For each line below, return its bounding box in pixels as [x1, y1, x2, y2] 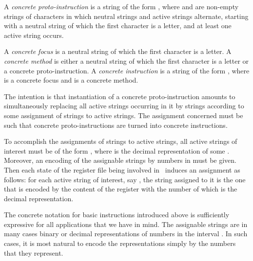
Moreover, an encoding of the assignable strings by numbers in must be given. [4, 155, 237, 165]
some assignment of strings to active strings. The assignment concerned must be [4, 110, 243, 120]
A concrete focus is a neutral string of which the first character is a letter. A [4, 46, 232, 56]
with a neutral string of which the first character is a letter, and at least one [4, 20, 232, 31]
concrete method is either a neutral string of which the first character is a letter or [4, 55, 249, 66]
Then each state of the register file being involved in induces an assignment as [4, 164, 240, 174]
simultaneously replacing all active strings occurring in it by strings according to [4, 101, 244, 111]
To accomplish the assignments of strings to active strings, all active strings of [4, 136, 237, 146]
